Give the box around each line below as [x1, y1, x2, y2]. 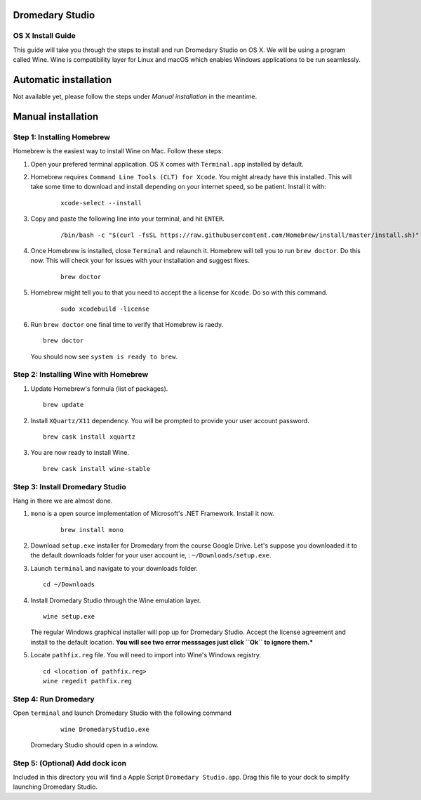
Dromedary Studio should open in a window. [30, 740, 159, 749]
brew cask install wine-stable [43, 465, 151, 472]
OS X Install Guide [13, 31, 76, 41]
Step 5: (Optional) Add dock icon [13, 758, 126, 768]
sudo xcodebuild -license [60, 304, 150, 313]
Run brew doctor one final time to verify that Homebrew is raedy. [30, 320, 224, 328]
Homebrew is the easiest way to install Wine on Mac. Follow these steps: [13, 147, 224, 155]
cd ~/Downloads [43, 581, 95, 588]
